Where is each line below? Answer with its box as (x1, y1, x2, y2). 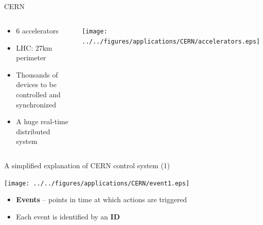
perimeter (16, 52, 46, 63)
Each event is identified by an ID (16, 211, 120, 221)
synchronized (16, 99, 56, 109)
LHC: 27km (16, 42, 52, 53)
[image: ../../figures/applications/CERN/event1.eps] (4, 179, 190, 187)
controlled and (16, 89, 61, 99)
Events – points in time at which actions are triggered (16, 194, 187, 205)
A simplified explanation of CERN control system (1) (4, 160, 170, 170)
